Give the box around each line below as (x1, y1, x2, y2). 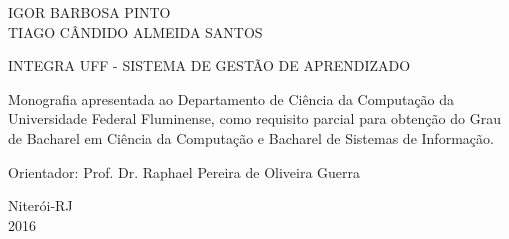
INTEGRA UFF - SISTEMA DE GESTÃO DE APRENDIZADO (8, 55, 411, 76)
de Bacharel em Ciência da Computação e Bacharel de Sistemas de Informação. (8, 127, 494, 148)
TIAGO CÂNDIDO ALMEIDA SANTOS (8, 21, 263, 42)
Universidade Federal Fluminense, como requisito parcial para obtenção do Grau (8, 108, 501, 129)
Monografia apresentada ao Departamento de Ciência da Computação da (8, 88, 455, 109)
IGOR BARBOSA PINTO (8, 2, 171, 22)
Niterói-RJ (8, 195, 73, 216)
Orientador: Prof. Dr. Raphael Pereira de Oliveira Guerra (8, 161, 361, 182)
